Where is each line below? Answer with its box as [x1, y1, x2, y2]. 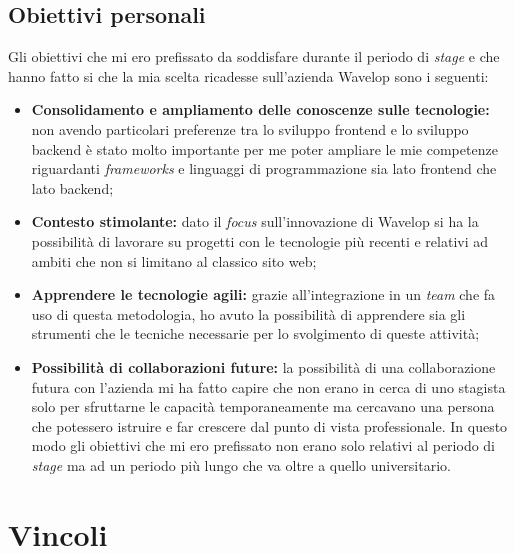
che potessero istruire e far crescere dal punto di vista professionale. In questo [31, 415, 508, 436]
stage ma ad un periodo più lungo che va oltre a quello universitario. [31, 454, 451, 475]
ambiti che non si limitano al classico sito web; [31, 250, 317, 271]
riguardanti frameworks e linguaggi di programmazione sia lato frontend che [31, 158, 497, 179]
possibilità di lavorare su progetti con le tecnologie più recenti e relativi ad [31, 230, 488, 251]
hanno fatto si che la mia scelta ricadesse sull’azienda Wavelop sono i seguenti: [8, 65, 489, 86]
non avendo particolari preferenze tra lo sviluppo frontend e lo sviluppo [31, 118, 469, 139]
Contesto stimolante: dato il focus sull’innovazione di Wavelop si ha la [31, 211, 479, 232]
